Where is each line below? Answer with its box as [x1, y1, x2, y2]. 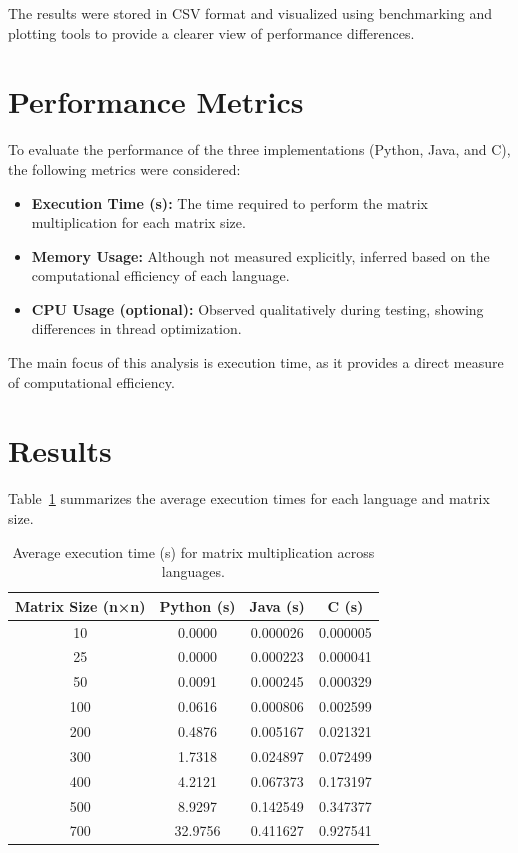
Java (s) [249, 595, 305, 616]
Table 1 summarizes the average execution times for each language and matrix [8, 488, 490, 509]
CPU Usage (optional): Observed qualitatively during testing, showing [31, 298, 484, 319]
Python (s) [159, 595, 236, 616]
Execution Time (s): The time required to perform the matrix [31, 192, 428, 213]
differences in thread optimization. [31, 318, 242, 339]
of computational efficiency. [8, 371, 175, 392]
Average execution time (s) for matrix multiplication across [12, 541, 375, 562]
